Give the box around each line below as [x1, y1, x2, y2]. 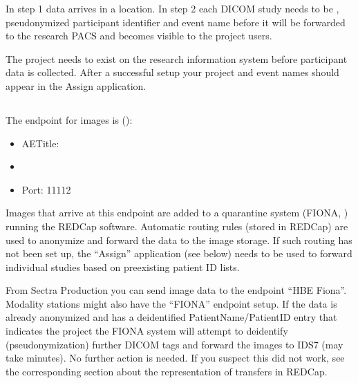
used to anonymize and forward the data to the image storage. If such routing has [6, 232, 352, 247]
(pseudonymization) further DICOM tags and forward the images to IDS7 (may [6, 337, 343, 351]
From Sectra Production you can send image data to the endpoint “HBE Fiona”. [6, 283, 347, 297]
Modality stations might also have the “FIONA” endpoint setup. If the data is [6, 296, 337, 310]
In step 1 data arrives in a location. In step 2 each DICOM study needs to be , [6, 1, 339, 15]
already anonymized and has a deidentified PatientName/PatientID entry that [6, 310, 337, 324]
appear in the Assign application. [6, 78, 147, 93]
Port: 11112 [21, 182, 71, 196]
